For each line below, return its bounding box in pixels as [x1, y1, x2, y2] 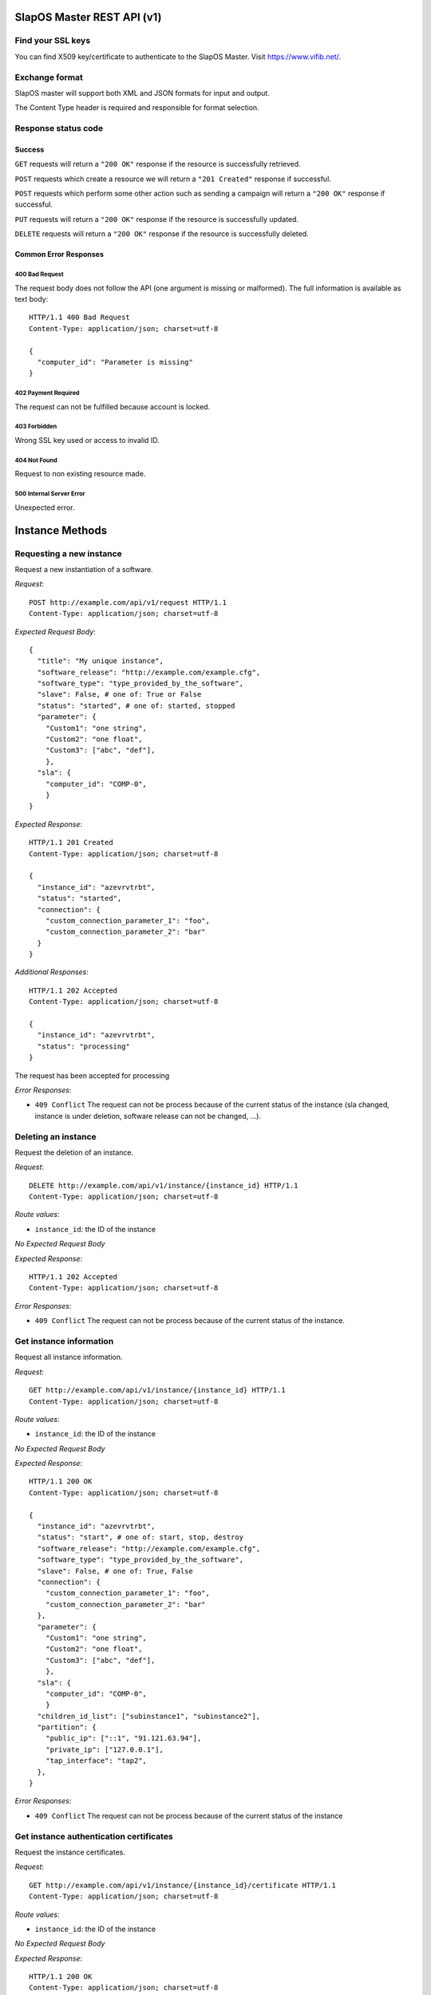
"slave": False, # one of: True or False [37, 690, 202, 699]
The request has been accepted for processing [14, 1070, 170, 1080]
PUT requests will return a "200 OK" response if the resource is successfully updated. [14, 214, 299, 223]
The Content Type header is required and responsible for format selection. [14, 103, 259, 113]
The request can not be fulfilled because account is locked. [14, 401, 211, 411]
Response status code [14, 123, 104, 134]
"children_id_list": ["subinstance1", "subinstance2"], [37, 1712, 261, 1720]
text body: [14, 294, 49, 303]
